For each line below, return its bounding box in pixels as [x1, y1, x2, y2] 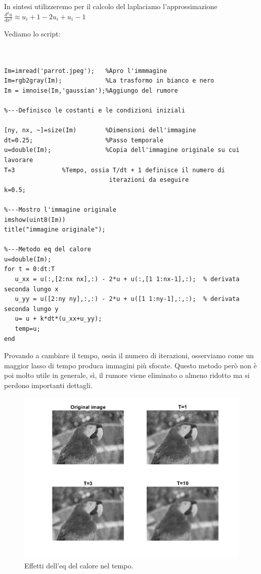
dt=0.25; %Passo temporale [4, 136, 163, 144]
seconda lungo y [4, 305, 59, 313]
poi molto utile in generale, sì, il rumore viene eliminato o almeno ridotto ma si [4, 370, 250, 380]
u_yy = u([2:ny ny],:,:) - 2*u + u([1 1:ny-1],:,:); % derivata [15, 295, 240, 303]
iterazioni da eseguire [109, 176, 189, 184]
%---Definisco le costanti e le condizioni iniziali [4, 106, 185, 114]
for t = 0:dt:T [4, 265, 55, 273]
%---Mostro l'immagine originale [4, 206, 116, 213]
